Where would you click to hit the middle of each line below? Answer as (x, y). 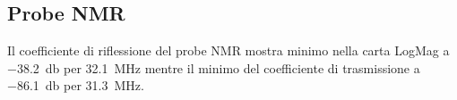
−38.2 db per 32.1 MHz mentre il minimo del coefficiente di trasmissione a (214, 67)
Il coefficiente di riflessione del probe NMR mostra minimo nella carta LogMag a (228, 50)
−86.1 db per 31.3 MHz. (76, 85)
